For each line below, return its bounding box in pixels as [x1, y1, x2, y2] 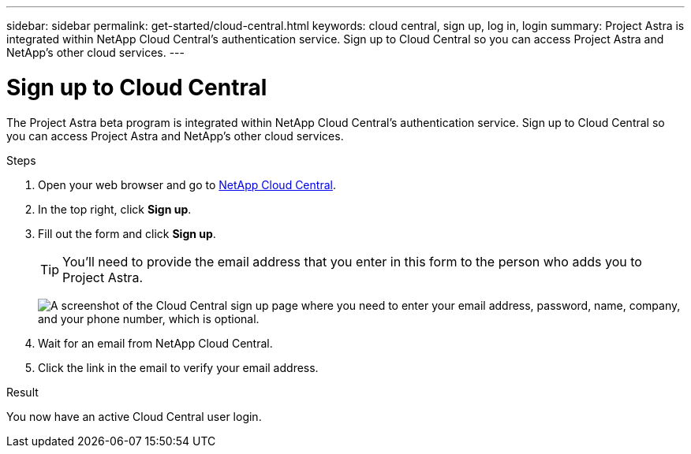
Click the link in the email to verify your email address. [38, 360, 319, 374]
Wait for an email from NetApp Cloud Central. [38, 336, 273, 350]
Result [6, 385, 39, 399]
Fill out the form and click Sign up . [38, 226, 216, 240]
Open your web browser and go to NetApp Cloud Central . [38, 177, 336, 192]
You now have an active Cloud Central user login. [6, 409, 262, 423]
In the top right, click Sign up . [38, 202, 192, 216]
